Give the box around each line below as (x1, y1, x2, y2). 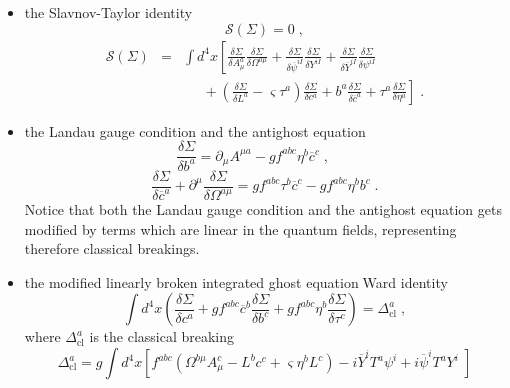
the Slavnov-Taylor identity (24, 2, 193, 22)
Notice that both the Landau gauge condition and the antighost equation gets (24, 199, 502, 220)
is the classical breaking (89, 326, 235, 347)
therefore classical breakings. (24, 238, 200, 259)
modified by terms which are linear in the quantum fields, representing (24, 218, 457, 239)
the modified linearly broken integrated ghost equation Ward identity (24, 271, 448, 292)
